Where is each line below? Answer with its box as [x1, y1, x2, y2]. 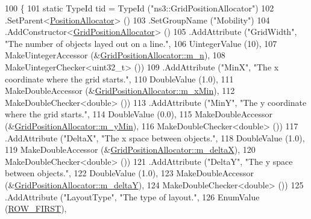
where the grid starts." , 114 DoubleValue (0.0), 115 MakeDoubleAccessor [5, 108, 272, 120]
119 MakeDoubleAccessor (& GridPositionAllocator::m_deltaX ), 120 [5, 143, 256, 156]
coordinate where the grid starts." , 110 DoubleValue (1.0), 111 [5, 72, 234, 85]
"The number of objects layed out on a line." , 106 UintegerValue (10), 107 [5, 37, 277, 49]
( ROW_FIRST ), [5, 202, 67, 215]
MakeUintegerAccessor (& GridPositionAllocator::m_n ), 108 [5, 49, 225, 61]
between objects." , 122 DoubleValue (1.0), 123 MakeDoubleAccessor [5, 167, 254, 179]
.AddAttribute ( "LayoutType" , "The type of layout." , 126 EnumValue [5, 190, 260, 203]
